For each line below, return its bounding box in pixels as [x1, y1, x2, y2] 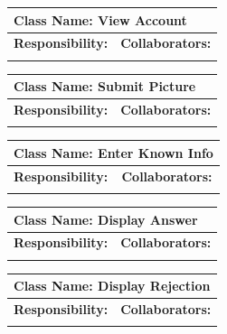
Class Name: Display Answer [14, 209, 198, 228]
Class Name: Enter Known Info [14, 143, 213, 162]
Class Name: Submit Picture [14, 77, 196, 96]
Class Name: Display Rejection [14, 276, 211, 295]
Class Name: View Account [14, 10, 187, 29]
